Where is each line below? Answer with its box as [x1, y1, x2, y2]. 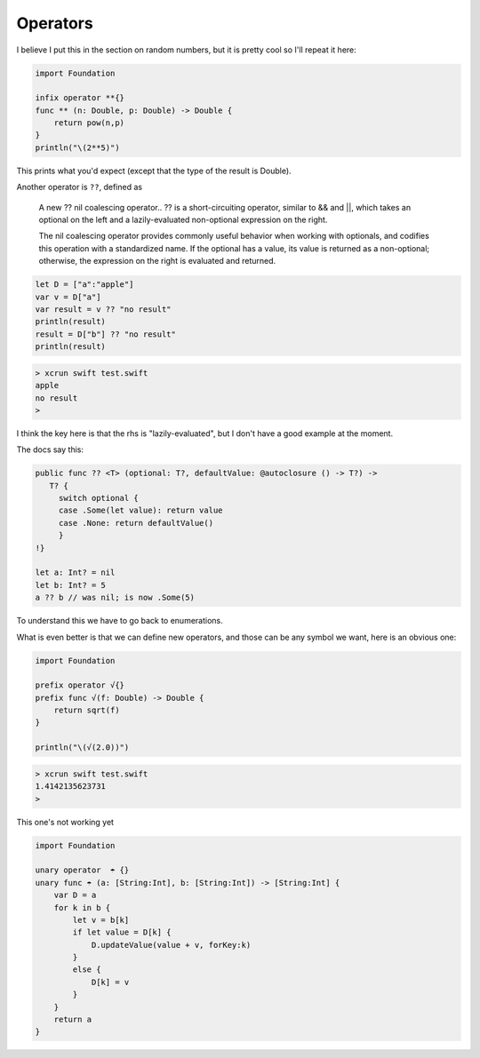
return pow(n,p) [53, 118, 124, 128]
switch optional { [58, 493, 140, 504]
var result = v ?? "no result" [35, 304, 172, 314]
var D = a [53, 890, 97, 901]
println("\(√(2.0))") [35, 743, 130, 752]
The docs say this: [16, 444, 84, 455]
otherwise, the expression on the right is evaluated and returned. [38, 256, 276, 266]
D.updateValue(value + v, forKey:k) [91, 940, 252, 950]
